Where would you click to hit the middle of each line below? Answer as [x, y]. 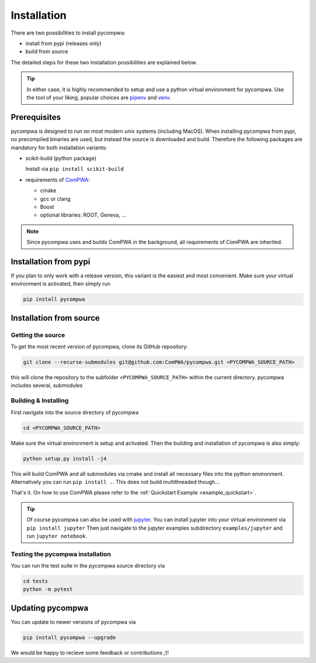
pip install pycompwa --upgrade [70, 637]
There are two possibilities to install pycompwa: [68, 33]
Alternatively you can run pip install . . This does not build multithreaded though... [115, 482]
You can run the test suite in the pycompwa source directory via [88, 566]
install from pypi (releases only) [63, 43]
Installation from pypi [51, 261]
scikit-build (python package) [61, 158]
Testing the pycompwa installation [61, 554]
